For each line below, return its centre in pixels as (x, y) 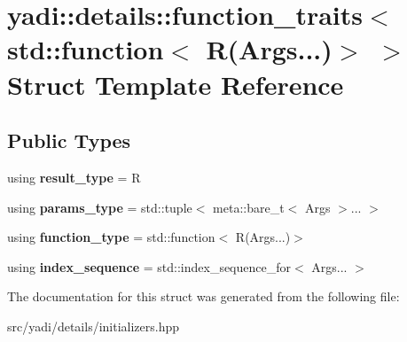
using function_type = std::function (111, 237)
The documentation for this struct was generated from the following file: (203, 296)
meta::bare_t (249, 207)
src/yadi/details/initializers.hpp (94, 326)
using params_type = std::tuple (100, 207)
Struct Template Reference (176, 84)
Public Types (69, 140)
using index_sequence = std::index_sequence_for (149, 266)
